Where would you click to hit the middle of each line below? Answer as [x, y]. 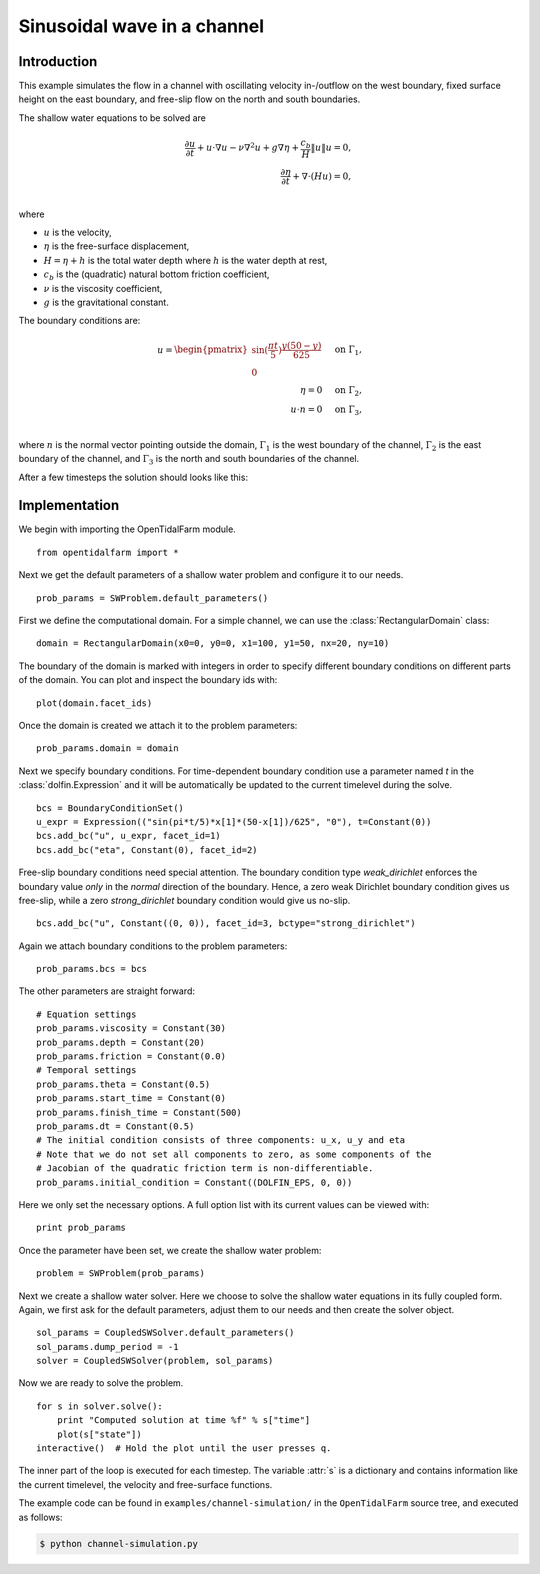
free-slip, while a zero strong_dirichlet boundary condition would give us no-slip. [184, 900]
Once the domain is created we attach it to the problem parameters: [158, 725]
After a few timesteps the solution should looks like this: [133, 477]
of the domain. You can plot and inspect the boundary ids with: [148, 680]
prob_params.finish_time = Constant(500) [139, 1112]
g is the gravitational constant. [106, 302]
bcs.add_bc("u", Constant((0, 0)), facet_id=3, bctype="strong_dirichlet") [226, 923]
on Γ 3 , [348, 411]
